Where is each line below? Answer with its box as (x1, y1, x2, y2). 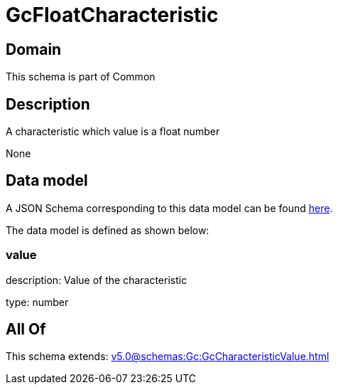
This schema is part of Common (6, 70, 156, 83)
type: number (6, 295, 69, 308)
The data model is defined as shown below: (6, 223, 209, 236)
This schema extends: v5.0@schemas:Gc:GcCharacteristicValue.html (6, 350, 329, 363)
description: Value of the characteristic (6, 273, 187, 286)
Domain (6, 40, 62, 58)
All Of (6, 320, 46, 339)
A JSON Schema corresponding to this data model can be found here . (6, 201, 333, 214)
